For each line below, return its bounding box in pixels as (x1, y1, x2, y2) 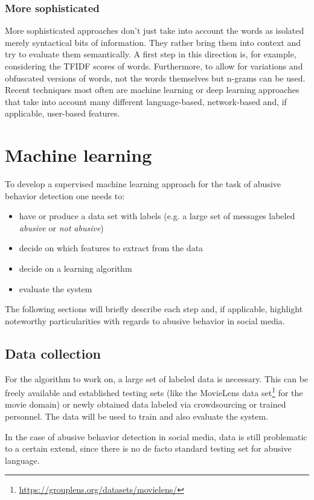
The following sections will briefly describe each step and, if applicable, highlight (5, 303, 303, 315)
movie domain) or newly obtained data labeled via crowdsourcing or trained (5, 398, 286, 411)
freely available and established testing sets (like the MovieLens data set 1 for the (5, 385, 303, 399)
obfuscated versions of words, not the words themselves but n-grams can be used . (5, 71, 306, 84)
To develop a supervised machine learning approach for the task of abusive (5, 178, 281, 190)
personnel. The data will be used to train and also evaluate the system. (5, 410, 269, 423)
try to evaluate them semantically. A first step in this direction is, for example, (5, 48, 296, 60)
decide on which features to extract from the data (19, 242, 203, 254)
